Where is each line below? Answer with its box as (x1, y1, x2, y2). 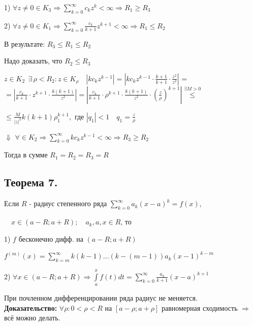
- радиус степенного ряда (29, 198, 107, 209)
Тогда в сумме (4, 149, 48, 160)
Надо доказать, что (4, 55, 62, 66)
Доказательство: (4, 302, 57, 313)
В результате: (4, 38, 45, 49)
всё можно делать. (4, 312, 60, 323)
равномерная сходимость (161, 302, 238, 313)
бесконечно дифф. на (18, 233, 83, 244)
